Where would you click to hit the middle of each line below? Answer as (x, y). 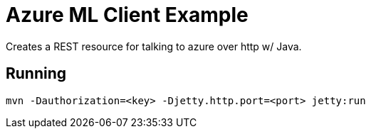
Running (36, 74)
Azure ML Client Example (127, 15)
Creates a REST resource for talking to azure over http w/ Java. (154, 46)
